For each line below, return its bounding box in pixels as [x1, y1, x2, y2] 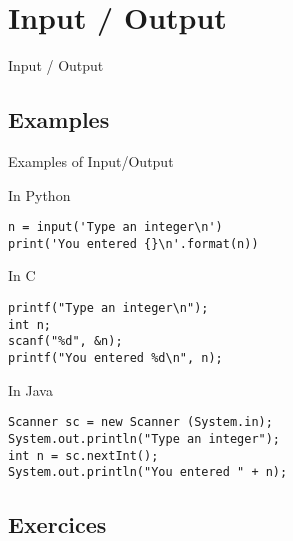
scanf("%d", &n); [8, 334, 123, 349]
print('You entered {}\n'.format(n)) [8, 236, 259, 251]
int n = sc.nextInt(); [8, 448, 159, 463]
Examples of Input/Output [8, 150, 174, 171]
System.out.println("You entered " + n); [8, 465, 288, 480]
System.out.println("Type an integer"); [8, 431, 281, 446]
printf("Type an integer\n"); [8, 301, 209, 316]
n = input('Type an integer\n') [8, 220, 223, 235]
